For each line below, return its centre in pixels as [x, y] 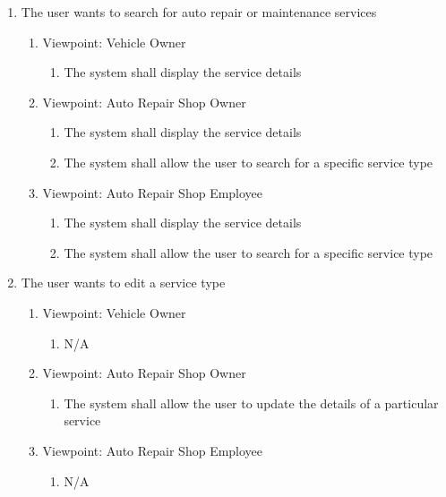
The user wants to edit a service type [123, 283]
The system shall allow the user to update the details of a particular [251, 403]
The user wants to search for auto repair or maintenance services [199, 12]
